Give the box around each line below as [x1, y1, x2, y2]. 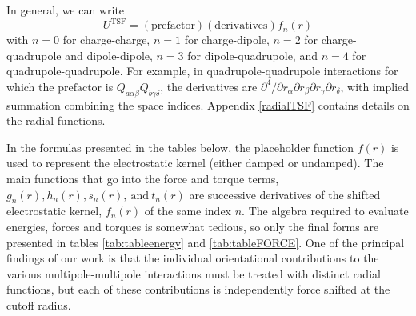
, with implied [340, 78, 410, 94]
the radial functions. [6, 112, 106, 129]
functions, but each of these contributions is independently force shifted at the [6, 281, 390, 298]
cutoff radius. [6, 297, 71, 313]
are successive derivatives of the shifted [189, 186, 381, 202]
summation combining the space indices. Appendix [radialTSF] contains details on [6, 96, 410, 113]
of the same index [144, 202, 231, 219]
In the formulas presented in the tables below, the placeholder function [6, 138, 354, 155]
